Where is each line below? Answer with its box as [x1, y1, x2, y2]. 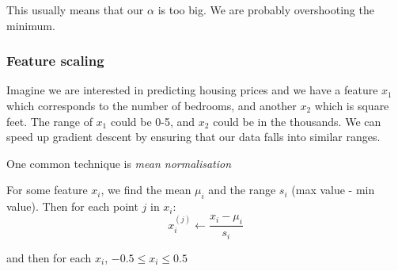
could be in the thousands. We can [213, 113, 381, 129]
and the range [208, 181, 276, 198]
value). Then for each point [6, 198, 138, 215]
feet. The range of [6, 113, 93, 129]
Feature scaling [6, 51, 104, 71]
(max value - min [291, 181, 375, 198]
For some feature [6, 181, 88, 198]
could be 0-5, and [110, 113, 195, 129]
